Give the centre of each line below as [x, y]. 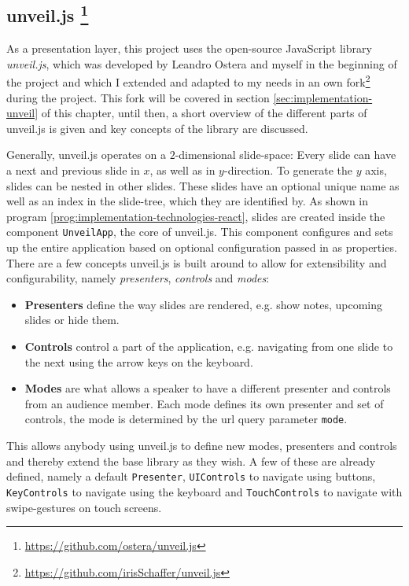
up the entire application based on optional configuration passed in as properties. [202, 247]
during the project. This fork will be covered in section [138, 97]
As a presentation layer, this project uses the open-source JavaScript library [189, 48]
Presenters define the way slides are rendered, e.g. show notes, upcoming [204, 304]
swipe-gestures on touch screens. [84, 507]
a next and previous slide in [73, 170]
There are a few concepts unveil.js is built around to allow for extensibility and [197, 262]
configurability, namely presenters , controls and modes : [138, 278]
